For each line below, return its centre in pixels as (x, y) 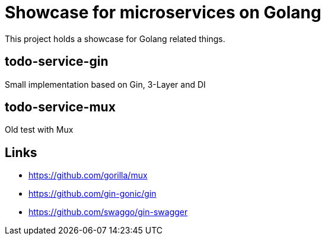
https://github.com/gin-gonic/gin (93, 194)
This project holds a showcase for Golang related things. (115, 39)
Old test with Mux (39, 130)
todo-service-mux (60, 107)
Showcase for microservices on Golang (163, 12)
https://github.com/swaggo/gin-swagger (108, 212)
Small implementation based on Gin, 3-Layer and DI (105, 84)
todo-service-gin (57, 62)
